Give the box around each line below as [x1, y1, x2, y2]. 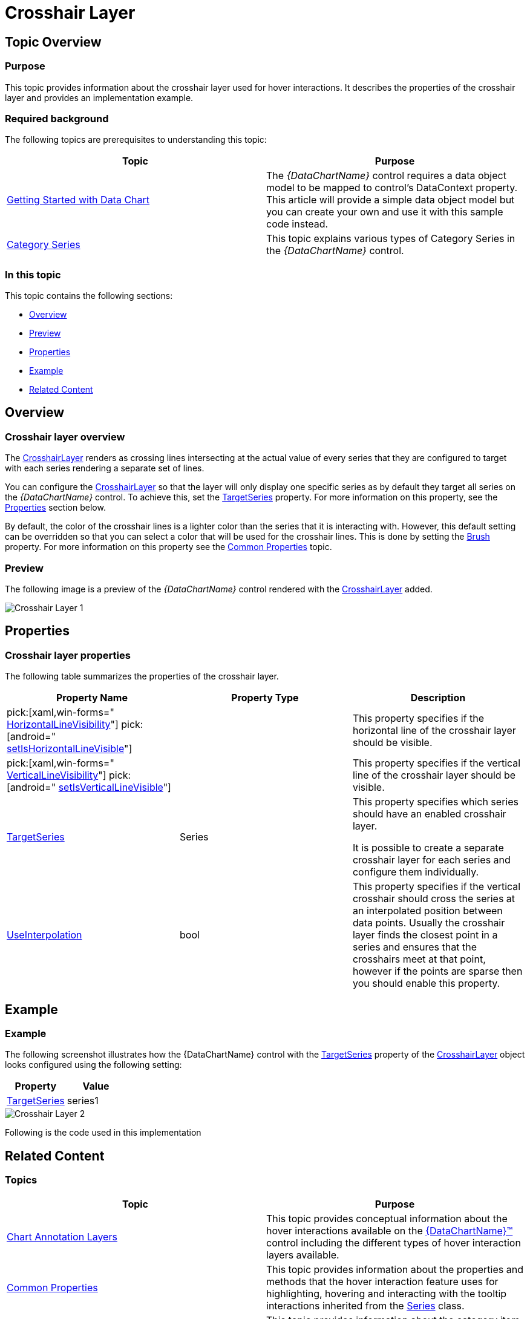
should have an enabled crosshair [352, 808, 506, 820]
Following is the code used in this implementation [5, 1127, 201, 1138]
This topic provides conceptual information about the [266, 1212, 508, 1225]
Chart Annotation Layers [7, 1230, 117, 1243]
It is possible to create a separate [352, 842, 504, 854]
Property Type [231, 692, 299, 704]
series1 [67, 1095, 99, 1107]
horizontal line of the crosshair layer [352, 724, 516, 737]
